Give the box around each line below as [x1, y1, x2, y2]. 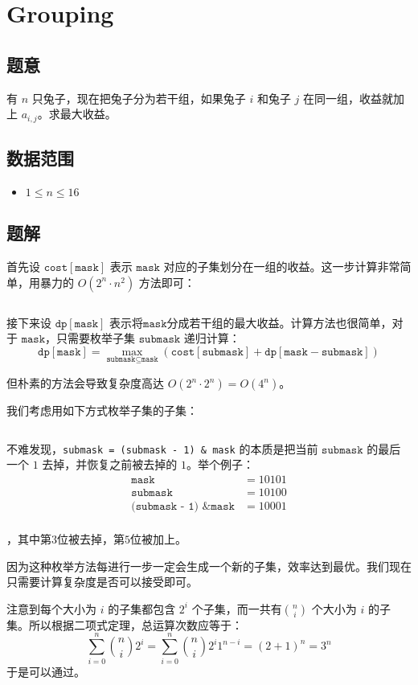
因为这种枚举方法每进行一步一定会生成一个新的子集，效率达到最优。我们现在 [6, 557, 412, 574]
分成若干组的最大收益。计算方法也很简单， [166, 314, 392, 330]
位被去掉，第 [57, 531, 125, 547]
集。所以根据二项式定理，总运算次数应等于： [6, 616, 243, 633]
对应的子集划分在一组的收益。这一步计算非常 [163, 258, 400, 275]
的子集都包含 [108, 600, 176, 617]
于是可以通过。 [6, 662, 85, 679]
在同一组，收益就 [303, 89, 394, 106]
